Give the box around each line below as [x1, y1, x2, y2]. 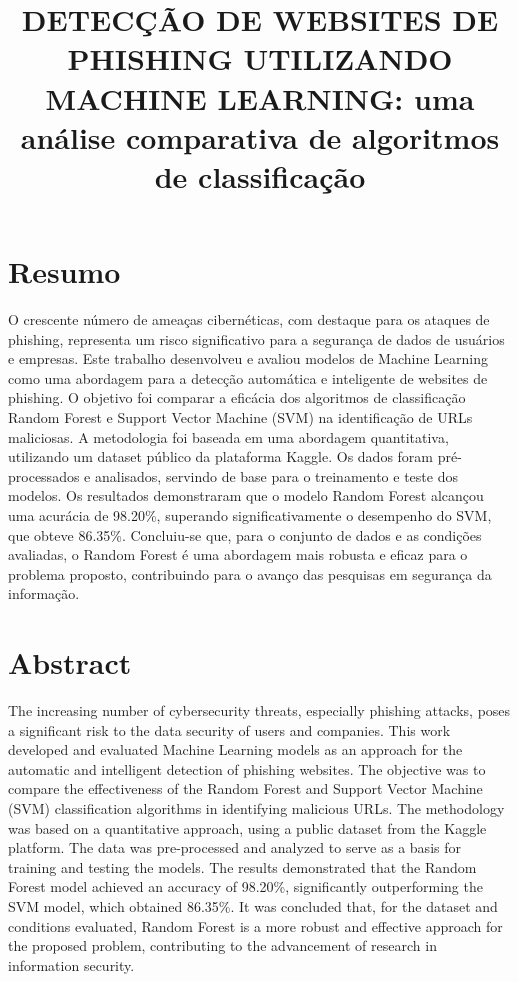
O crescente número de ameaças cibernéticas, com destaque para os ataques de [8, 309, 490, 330]
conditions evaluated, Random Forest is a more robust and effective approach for [8, 915, 503, 936]
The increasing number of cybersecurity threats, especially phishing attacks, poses [8, 700, 511, 721]
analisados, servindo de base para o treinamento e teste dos [94, 465, 458, 486]
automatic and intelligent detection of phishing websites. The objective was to [8, 758, 486, 779]
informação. [8, 583, 80, 604]
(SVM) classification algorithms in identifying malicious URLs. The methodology [8, 798, 505, 819]
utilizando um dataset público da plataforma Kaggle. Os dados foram [8, 446, 434, 467]
